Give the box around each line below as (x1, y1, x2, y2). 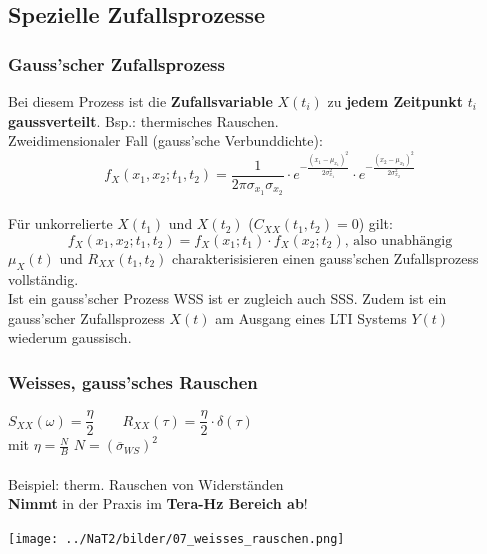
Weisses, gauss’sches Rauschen (8, 369, 258, 394)
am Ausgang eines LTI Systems (215, 307, 407, 328)
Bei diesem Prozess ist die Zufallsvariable (8, 91, 273, 111)
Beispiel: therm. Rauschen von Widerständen (8, 473, 284, 494)
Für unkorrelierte (8, 213, 113, 234)
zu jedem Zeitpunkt (327, 91, 464, 111)
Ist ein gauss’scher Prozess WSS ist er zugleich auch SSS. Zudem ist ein (8, 288, 447, 309)
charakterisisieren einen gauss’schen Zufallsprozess (172, 247, 479, 268)
